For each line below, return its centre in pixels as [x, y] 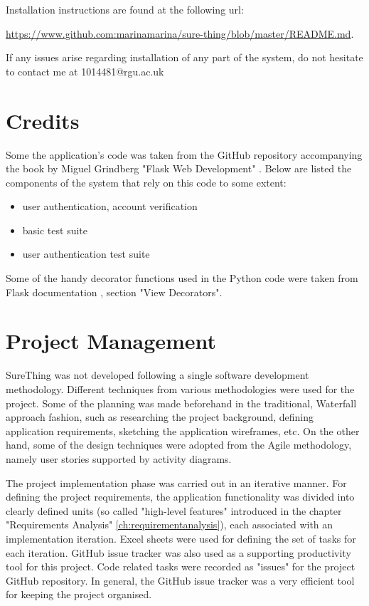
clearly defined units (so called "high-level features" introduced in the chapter [174, 510]
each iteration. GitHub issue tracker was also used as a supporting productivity [178, 552]
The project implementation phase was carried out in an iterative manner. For [176, 482]
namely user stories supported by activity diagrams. [119, 458]
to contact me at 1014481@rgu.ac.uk [85, 71]
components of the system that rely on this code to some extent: [146, 182]
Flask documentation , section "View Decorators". [114, 292]
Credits [43, 120]
